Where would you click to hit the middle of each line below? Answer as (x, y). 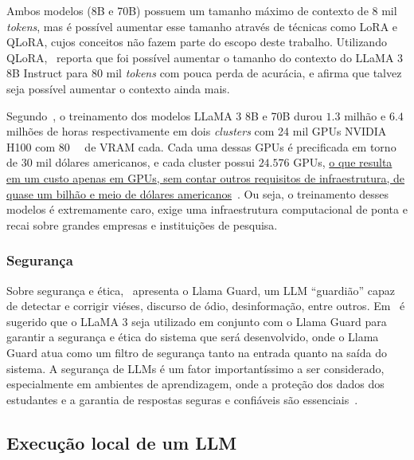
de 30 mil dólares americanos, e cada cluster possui (131, 162)
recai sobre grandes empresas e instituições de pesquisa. (142, 224)
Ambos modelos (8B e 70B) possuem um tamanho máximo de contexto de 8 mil (202, 10)
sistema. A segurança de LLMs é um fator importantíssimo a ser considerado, (195, 368)
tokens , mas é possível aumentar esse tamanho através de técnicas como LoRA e (202, 26)
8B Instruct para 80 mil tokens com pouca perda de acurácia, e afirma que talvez (204, 73)
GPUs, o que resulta (343, 162)
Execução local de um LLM (122, 442)
